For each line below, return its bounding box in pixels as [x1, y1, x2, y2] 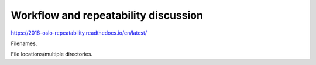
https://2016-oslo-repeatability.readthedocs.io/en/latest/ [11, 29, 147, 36]
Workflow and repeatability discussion [11, 9, 203, 22]
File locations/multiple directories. [11, 50, 93, 58]
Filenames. [11, 40, 37, 47]
